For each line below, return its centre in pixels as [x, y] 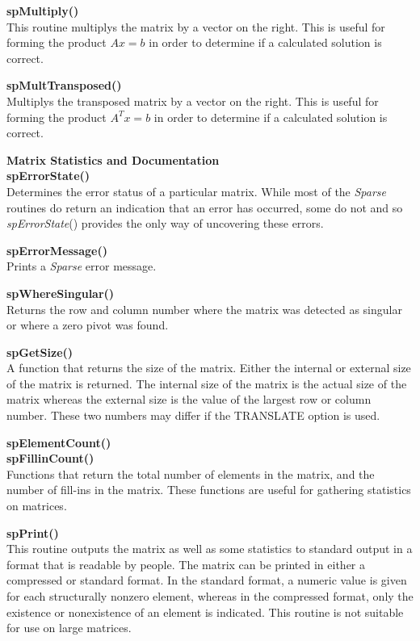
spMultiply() [43, 10]
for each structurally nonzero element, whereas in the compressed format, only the [210, 596]
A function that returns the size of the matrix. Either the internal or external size [209, 368]
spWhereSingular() [61, 293]
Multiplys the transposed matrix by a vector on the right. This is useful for [193, 101]
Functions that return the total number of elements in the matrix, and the [191, 473]
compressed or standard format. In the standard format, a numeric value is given [207, 580]
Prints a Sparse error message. [82, 266]
